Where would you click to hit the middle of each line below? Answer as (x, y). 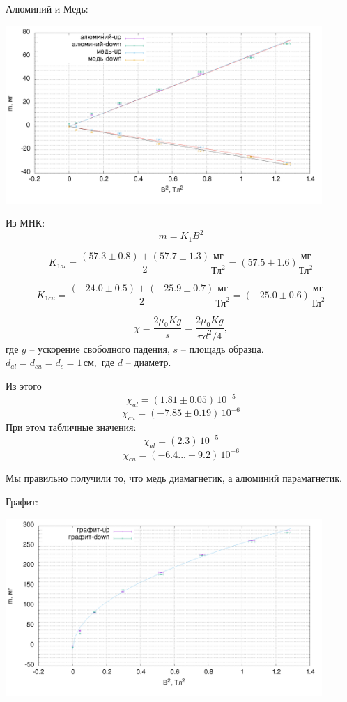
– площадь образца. (222, 348)
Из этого (24, 386)
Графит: (22, 502)
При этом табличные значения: (71, 427)
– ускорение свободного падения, (100, 348)
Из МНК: (25, 223)
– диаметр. (148, 362)
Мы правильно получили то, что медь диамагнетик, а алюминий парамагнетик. (174, 478)
